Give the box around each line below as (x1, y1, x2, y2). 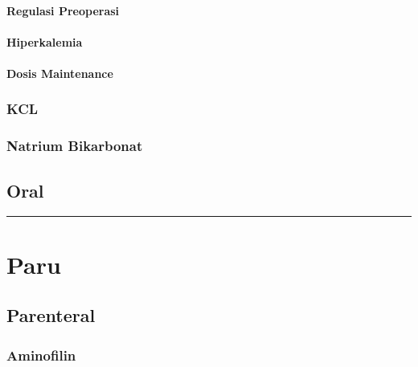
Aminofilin (6, 345, 76, 365)
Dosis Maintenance (6, 64, 113, 81)
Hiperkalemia (6, 33, 83, 50)
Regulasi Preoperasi (6, 2, 120, 18)
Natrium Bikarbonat (6, 136, 143, 156)
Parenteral (6, 303, 96, 328)
